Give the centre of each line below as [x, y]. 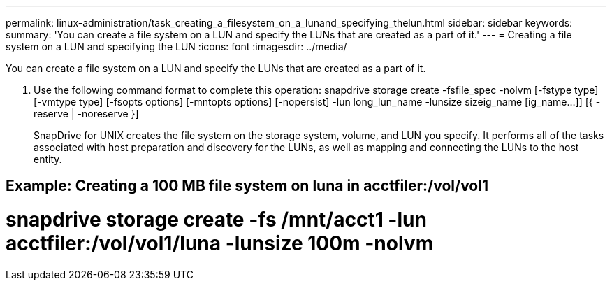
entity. [48, 159]
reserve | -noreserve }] [86, 114]
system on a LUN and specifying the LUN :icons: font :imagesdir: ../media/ [176, 47]
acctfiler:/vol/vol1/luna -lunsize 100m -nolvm [220, 244]
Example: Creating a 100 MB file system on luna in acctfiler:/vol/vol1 [247, 186]
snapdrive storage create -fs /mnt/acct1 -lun [216, 220]
